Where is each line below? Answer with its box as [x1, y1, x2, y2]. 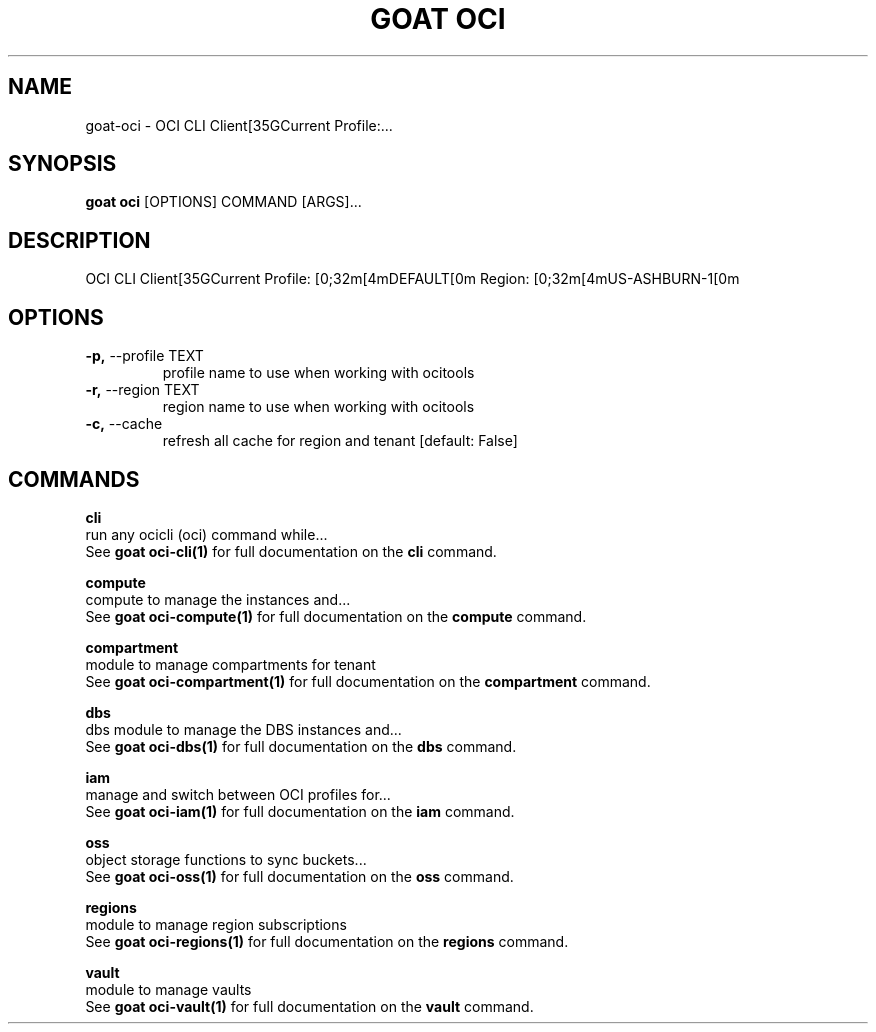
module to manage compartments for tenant [85, 655, 376, 673]
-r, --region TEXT [85, 381, 200, 399]
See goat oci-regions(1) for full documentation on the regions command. [85, 932, 569, 950]
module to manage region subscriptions [85, 915, 347, 933]
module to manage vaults [85, 980, 252, 998]
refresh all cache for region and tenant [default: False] [162, 432, 518, 450]
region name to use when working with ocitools [162, 398, 475, 416]
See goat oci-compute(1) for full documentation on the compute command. [85, 607, 587, 625]
